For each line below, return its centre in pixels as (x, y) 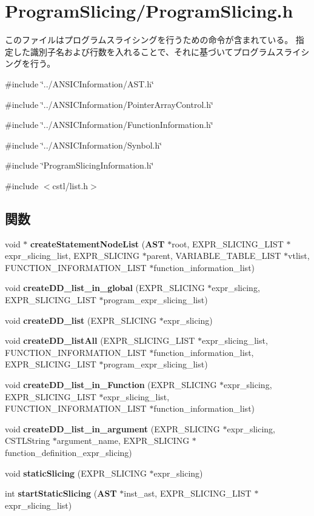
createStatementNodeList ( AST (98, 243)
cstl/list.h (70, 185)
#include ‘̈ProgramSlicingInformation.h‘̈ (79, 165)
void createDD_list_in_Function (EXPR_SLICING (111, 385)
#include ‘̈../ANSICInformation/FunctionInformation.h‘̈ (109, 125)
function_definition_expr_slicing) (68, 452)
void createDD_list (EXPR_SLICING (81, 320)
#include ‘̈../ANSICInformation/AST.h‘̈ (79, 83)
